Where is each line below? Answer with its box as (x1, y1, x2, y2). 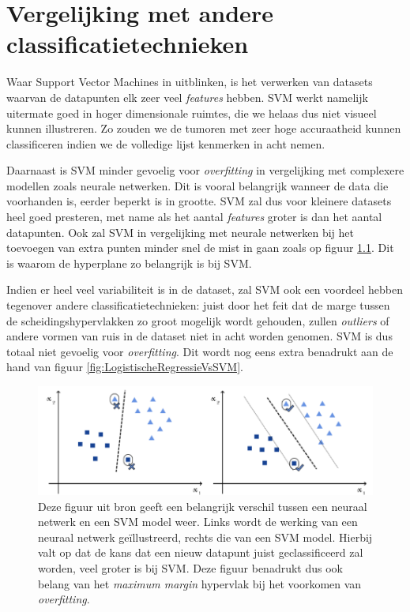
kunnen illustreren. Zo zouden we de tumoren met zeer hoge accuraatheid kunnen (6, 120, 401, 137)
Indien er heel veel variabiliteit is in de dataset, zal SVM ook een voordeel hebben (6, 281, 403, 298)
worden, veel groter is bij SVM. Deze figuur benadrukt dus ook (38, 559, 343, 576)
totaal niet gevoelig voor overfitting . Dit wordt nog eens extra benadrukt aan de (6, 343, 393, 359)
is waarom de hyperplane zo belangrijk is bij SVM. (6, 254, 252, 271)
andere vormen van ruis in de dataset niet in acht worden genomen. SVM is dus (6, 328, 393, 344)
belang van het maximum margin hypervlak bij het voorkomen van (38, 575, 362, 591)
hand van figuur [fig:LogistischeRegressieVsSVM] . (6, 359, 243, 375)
